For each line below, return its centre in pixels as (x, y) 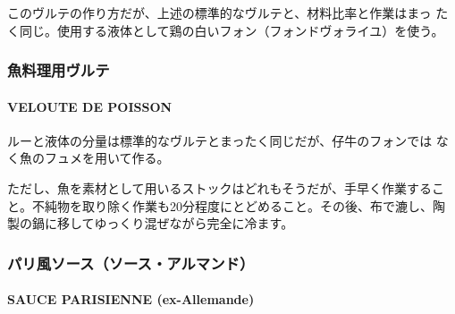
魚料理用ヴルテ (59, 70)
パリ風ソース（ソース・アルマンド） (131, 263)
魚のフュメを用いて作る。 (94, 158)
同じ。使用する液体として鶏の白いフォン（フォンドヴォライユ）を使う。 (232, 30)
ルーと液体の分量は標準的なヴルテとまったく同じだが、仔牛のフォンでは (220, 140)
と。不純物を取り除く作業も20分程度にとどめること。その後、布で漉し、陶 (226, 205)
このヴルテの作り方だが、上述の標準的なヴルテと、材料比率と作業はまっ (219, 13)
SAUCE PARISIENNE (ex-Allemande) (131, 299)
